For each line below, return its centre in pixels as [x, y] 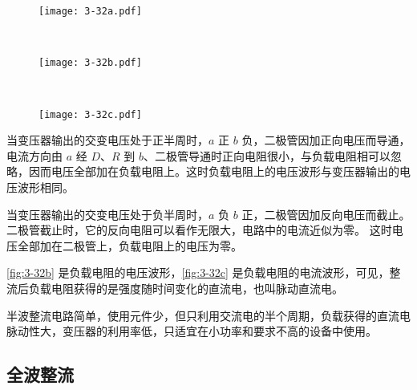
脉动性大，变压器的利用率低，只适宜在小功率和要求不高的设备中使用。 [192, 331]
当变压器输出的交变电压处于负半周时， [107, 214]
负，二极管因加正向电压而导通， [326, 140]
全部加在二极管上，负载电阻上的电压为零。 [130, 245]
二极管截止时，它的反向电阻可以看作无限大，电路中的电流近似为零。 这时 [199, 230]
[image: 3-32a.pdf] [90, 11]
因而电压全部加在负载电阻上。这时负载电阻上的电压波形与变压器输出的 [214, 171]
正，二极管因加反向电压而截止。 [326, 214]
